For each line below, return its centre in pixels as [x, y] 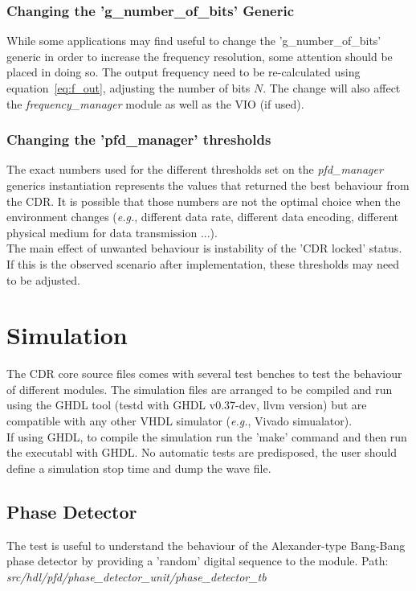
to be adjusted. [43, 279]
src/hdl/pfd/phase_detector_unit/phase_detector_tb [137, 576]
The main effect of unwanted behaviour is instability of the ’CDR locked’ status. [204, 248]
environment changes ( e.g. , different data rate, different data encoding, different [203, 217]
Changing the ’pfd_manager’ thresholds [139, 140]
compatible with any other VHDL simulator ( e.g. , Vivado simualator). [179, 421]
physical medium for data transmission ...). [112, 232]
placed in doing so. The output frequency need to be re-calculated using [184, 72]
